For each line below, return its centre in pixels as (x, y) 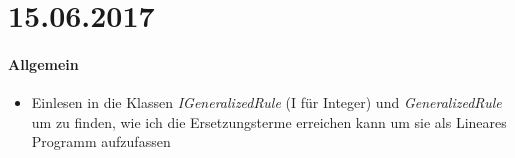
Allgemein (43, 63)
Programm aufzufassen (101, 141)
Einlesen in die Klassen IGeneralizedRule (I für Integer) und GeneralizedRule (266, 102)
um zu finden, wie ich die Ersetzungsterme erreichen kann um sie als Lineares (269, 121)
